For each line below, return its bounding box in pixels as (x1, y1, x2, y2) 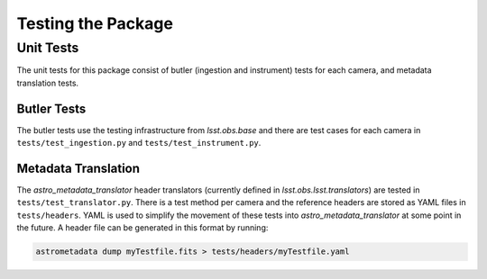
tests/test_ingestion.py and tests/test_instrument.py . (16, 138, 262, 148)
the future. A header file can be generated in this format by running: (16, 222, 269, 233)
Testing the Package (16, 13, 173, 33)
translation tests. (16, 77, 79, 88)
